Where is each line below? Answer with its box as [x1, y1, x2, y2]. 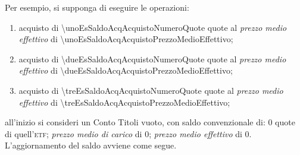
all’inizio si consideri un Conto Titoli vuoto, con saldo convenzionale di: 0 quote [5, 116, 295, 128]
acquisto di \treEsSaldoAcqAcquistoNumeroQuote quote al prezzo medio [18, 84, 283, 96]
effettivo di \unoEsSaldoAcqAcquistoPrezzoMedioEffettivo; [18, 33, 233, 45]
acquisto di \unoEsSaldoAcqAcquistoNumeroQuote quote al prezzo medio [18, 21, 287, 33]
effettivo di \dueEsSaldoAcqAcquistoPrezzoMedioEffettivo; [18, 64, 233, 77]
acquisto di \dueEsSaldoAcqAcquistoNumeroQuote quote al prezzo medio [18, 52, 286, 65]
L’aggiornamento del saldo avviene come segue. [5, 139, 177, 151]
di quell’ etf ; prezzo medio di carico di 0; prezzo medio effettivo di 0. [5, 127, 252, 140]
